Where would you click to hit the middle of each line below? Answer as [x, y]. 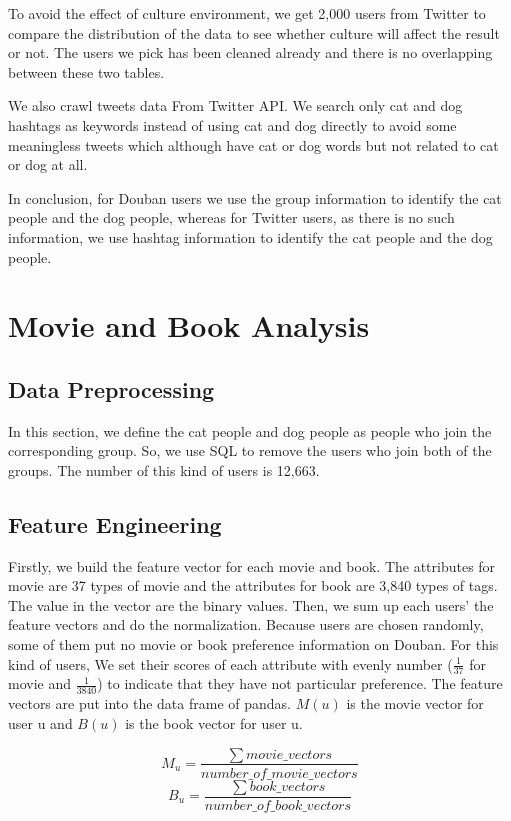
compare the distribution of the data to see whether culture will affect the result [254, 32]
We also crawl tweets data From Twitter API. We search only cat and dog [235, 105]
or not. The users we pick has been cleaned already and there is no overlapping [250, 52]
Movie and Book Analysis [189, 325]
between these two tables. [86, 71]
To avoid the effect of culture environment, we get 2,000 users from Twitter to [247, 13]
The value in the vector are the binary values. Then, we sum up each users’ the [251, 604]
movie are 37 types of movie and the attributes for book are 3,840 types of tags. [253, 585]
